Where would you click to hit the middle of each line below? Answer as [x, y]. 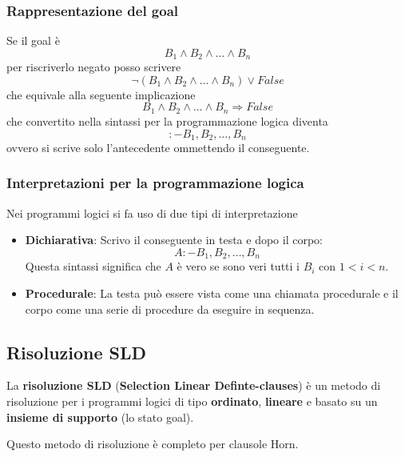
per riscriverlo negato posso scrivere [94, 67]
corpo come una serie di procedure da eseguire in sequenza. [170, 309]
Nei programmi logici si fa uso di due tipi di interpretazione [152, 212]
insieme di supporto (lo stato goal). [100, 417]
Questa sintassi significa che [93, 266]
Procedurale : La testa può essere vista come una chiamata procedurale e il [212, 293]
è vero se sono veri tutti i [238, 266]
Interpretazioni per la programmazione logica [155, 183]
